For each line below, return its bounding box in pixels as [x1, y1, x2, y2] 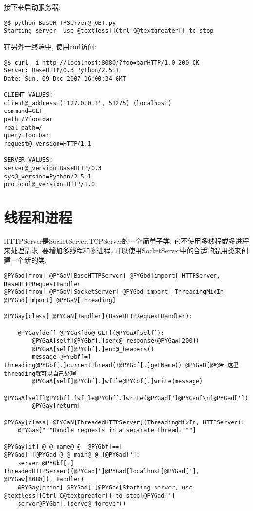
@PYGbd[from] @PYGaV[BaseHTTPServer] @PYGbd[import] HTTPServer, [4, 272, 220, 279]
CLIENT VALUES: [4, 91, 53, 99]
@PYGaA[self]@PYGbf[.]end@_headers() [32, 345, 154, 353]
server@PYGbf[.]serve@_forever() [18, 500, 126, 508]
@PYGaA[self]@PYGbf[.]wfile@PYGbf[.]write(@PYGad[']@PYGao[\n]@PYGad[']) [4, 394, 249, 401]
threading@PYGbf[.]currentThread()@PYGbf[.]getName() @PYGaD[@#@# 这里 [4, 362, 239, 369]
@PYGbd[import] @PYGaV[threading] [4, 296, 116, 304]
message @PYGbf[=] [32, 354, 91, 361]
